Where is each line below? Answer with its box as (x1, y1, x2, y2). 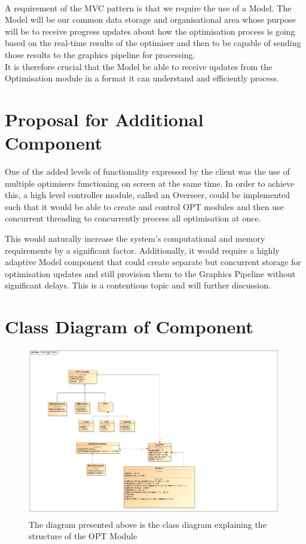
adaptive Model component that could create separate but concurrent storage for (5, 256, 301, 268)
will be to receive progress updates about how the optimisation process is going (5, 25, 295, 37)
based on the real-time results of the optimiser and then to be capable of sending (5, 37, 301, 49)
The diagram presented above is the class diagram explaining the (29, 518, 267, 530)
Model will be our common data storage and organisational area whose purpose (5, 13, 296, 26)
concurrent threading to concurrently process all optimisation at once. (5, 212, 261, 224)
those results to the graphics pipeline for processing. (5, 48, 195, 60)
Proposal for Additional (5, 107, 204, 131)
